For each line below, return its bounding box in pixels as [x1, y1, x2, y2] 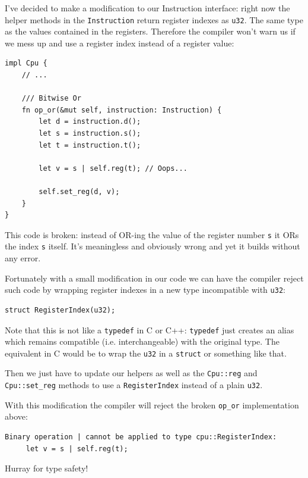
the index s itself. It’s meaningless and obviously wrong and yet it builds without [5, 240, 300, 252]
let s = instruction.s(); [39, 129, 141, 138]
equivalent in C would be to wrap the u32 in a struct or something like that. [5, 346, 287, 359]
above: [5, 410, 28, 423]
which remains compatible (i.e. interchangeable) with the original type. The [5, 335, 280, 348]
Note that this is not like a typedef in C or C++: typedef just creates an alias [5, 323, 294, 336]
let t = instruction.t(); [39, 140, 141, 149]
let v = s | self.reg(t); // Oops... [39, 164, 188, 173]
